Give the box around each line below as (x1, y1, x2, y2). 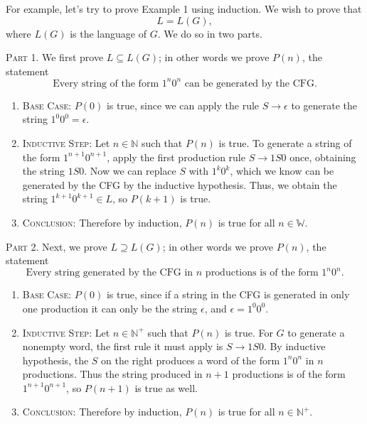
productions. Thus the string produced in (22, 366, 203, 381)
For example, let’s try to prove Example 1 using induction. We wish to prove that (6, 1, 362, 16)
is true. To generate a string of (218, 136, 352, 151)
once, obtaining (289, 149, 356, 164)
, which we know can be (230, 163, 334, 178)
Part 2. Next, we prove (6, 239, 107, 254)
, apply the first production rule (107, 149, 245, 164)
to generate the (291, 97, 357, 112)
